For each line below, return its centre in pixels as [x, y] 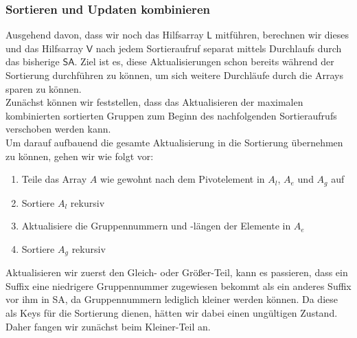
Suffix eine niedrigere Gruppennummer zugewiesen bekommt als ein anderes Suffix [178, 285]
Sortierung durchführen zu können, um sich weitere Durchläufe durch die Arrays [174, 75]
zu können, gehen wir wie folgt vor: [80, 156]
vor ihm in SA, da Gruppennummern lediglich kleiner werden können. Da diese [172, 299]
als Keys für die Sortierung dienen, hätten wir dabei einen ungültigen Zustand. [172, 313]
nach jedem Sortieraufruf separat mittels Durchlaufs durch [219, 48]
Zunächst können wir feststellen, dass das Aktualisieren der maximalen [154, 102]
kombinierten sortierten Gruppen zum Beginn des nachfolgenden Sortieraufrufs [171, 115]
